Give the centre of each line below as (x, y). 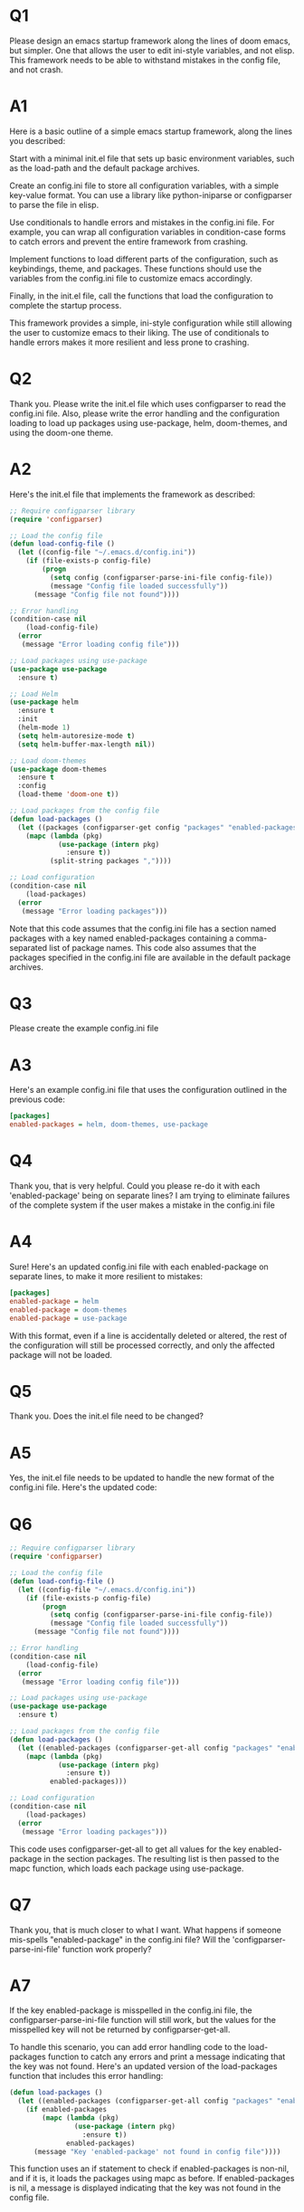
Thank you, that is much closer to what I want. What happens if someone (146, 1930)
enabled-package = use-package (68, 1318)
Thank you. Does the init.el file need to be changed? (106, 1416)
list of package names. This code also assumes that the (153, 947)
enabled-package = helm (54, 1301)
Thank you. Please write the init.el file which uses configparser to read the (148, 403)
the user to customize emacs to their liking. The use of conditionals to (139, 332)
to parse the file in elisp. (54, 204)
